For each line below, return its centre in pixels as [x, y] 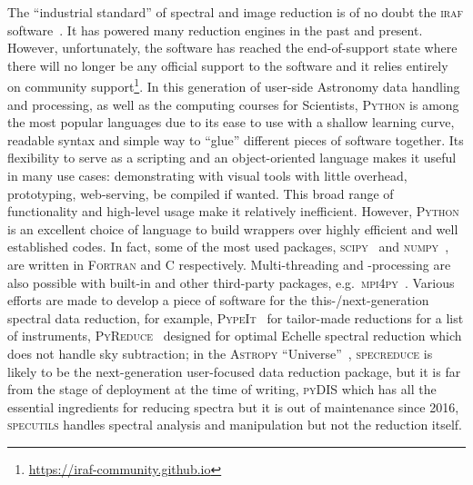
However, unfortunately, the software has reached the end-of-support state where [232, 48]
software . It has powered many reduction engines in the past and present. [215, 30]
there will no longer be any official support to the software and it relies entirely [228, 65]
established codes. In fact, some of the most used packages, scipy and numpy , [228, 247]
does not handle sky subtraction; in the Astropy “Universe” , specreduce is [220, 353]
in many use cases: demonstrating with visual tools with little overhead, [207, 175]
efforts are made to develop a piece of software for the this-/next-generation [218, 300]
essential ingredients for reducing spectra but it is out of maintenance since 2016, [233, 406]
